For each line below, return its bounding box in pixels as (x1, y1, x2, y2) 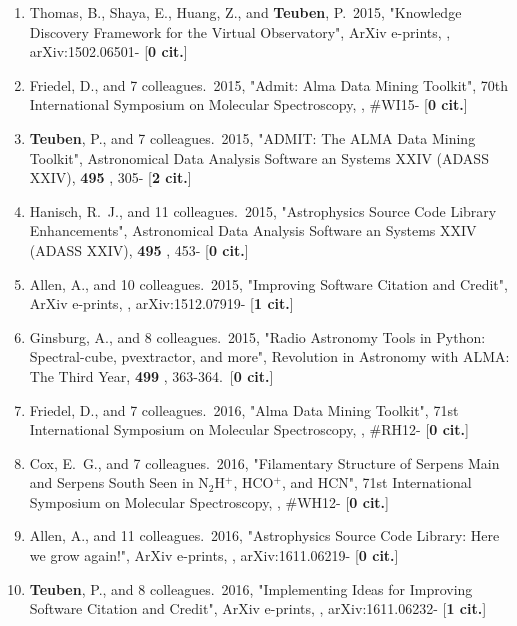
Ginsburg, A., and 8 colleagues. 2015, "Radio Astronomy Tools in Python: (29, 326, 486, 347)
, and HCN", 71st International (281, 472, 472, 493)
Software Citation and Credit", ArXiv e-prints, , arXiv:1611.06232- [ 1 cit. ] (29, 598, 487, 619)
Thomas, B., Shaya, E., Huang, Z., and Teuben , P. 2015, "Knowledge (29, 2, 462, 22)
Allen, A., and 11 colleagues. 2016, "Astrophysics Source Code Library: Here (29, 525, 500, 546)
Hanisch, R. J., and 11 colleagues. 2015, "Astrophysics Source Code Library (29, 200, 497, 221)
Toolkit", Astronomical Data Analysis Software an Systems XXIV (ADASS (29, 147, 489, 168)
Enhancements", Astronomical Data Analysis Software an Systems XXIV (29, 220, 477, 241)
